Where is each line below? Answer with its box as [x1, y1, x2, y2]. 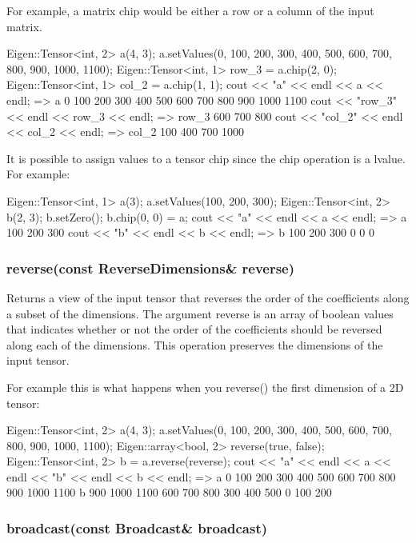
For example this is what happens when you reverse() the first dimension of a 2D [6, 378, 404, 395]
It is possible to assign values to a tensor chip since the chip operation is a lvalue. [6, 150, 406, 166]
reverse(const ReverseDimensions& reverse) [6, 258, 295, 277]
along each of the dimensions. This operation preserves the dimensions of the [6, 336, 383, 353]
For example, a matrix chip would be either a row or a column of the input [6, 2, 374, 18]
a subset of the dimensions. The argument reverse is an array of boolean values [6, 305, 394, 321]
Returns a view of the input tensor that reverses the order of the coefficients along [6, 289, 410, 305]
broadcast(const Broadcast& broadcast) [6, 517, 268, 537]
